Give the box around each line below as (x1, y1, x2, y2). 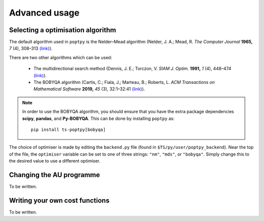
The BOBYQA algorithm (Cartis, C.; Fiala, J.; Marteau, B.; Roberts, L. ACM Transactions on (33, 80, 215, 85)
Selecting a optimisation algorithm (9, 26, 116, 34)
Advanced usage (9, 7, 80, 18)
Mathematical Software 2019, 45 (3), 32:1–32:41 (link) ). (33, 86, 145, 92)
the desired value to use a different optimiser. (9, 158, 101, 164)
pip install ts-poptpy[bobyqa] (31, 127, 106, 132)
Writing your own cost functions (9, 196, 110, 204)
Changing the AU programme (9, 171, 100, 179)
